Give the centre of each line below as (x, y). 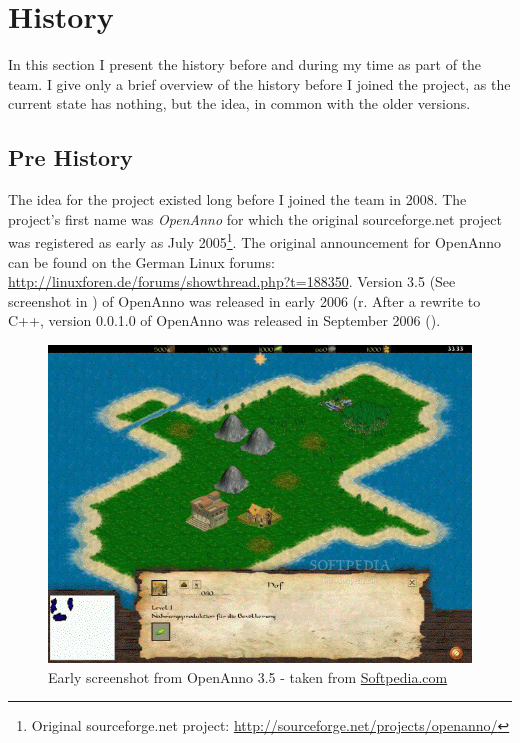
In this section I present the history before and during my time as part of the (245, 64)
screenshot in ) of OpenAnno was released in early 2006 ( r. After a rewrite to (244, 300)
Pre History (70, 157)
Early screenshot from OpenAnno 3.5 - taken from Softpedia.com (248, 676)
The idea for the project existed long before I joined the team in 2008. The (237, 199)
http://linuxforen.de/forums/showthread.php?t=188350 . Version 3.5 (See (232, 281)
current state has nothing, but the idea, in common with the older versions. (239, 103)
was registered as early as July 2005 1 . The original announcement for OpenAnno (255, 240)
